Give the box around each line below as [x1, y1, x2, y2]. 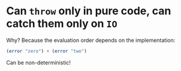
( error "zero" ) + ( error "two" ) [6, 48, 87, 54]
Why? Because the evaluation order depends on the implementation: [6, 36, 176, 44]
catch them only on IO [6, 17, 117, 30]
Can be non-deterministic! [6, 58, 71, 66]
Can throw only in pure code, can [6, 4, 171, 18]
